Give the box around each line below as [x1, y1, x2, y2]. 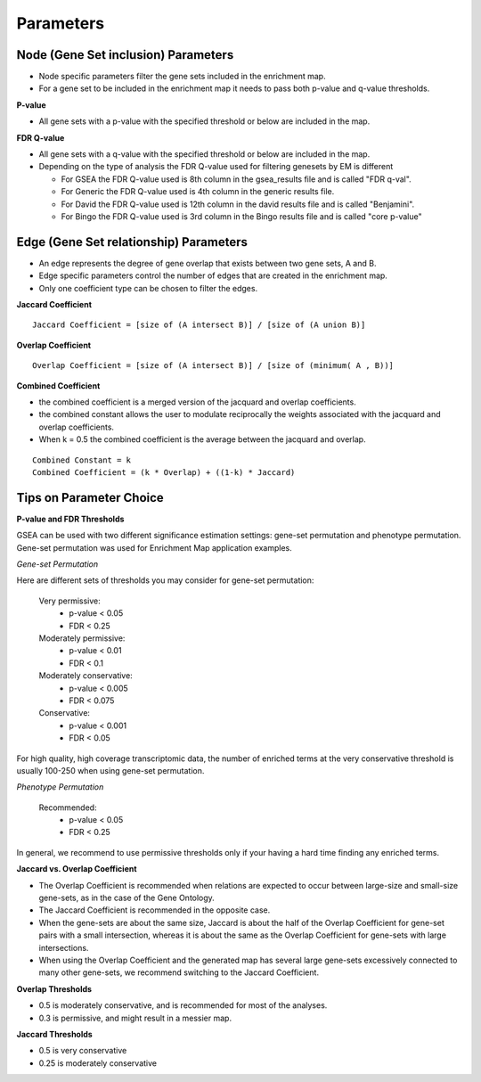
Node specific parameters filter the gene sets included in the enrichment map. [38, 71, 326, 82]
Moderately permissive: [38, 633, 126, 643]
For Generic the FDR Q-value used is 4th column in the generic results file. [61, 186, 335, 197]
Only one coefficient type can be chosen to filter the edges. [38, 283, 258, 293]
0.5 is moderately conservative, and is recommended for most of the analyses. [38, 1000, 328, 1011]
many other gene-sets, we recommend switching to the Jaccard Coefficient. [38, 967, 320, 978]
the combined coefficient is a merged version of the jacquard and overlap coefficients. [38, 397, 356, 407]
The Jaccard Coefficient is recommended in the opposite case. [38, 905, 271, 915]
